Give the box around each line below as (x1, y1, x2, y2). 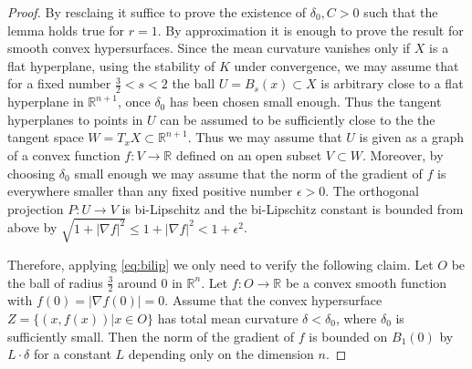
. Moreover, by (362, 145, 444, 164)
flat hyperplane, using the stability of (7, 56, 215, 75)
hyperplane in (7, 92, 84, 111)
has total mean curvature (157, 308, 299, 327)
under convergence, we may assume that (234, 56, 459, 75)
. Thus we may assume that (187, 128, 342, 147)
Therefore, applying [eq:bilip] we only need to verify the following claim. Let (7, 254, 434, 273)
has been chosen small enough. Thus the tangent (169, 92, 442, 111)
